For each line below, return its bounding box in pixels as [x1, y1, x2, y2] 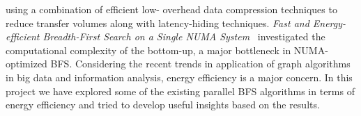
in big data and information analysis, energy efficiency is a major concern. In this [6, 69, 353, 84]
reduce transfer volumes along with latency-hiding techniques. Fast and [6, 15, 309, 30]
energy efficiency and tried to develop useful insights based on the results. [6, 97, 320, 112]
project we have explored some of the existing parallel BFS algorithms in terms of [6, 83, 355, 98]
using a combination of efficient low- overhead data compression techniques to [6, 2, 337, 16]
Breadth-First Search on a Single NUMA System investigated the [43, 29, 325, 44]
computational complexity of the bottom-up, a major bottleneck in [6, 42, 291, 57]
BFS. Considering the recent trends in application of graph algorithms [50, 56, 351, 71]
